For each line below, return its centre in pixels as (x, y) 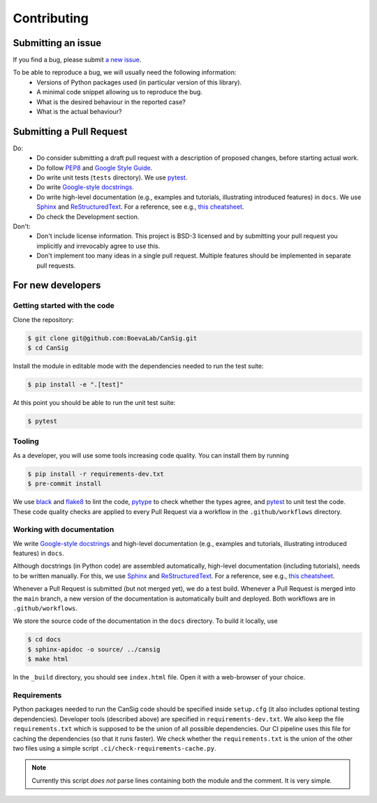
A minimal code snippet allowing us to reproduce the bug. (119, 92)
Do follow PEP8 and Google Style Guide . (95, 168)
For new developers (57, 285)
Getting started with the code (64, 306)
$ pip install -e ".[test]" (75, 385)
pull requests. (56, 265)
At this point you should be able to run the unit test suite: (94, 403)
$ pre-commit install (65, 484)
